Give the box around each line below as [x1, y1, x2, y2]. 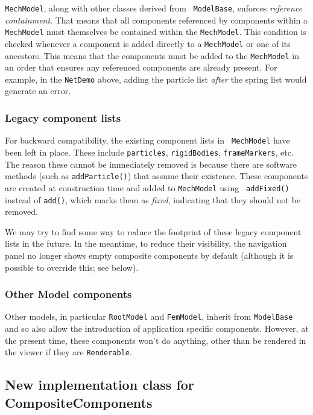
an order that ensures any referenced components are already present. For [5, 61, 277, 74]
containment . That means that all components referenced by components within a [5, 13, 308, 26]
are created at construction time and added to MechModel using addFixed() [5, 181, 289, 194]
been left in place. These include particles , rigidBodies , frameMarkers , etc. [5, 145, 294, 158]
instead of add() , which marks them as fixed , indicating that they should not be [5, 193, 301, 206]
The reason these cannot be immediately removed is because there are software [5, 157, 297, 170]
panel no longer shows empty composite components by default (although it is [5, 249, 294, 261]
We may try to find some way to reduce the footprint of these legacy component [5, 225, 302, 238]
